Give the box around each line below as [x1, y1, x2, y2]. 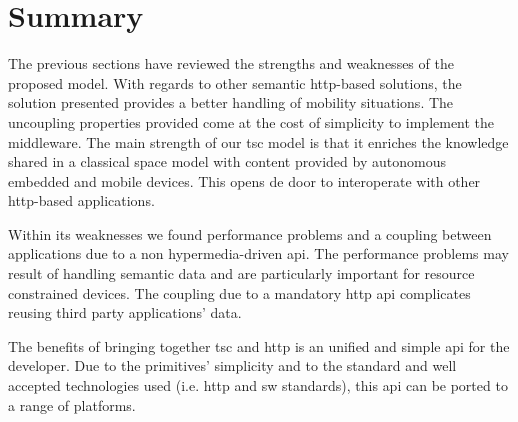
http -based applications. [8, 190, 155, 211]
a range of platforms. [8, 394, 136, 415]
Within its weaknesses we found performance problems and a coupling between [8, 223, 492, 244]
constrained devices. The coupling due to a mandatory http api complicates [8, 282, 471, 303]
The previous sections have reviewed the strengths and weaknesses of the [8, 53, 454, 74]
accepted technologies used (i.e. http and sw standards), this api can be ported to [8, 375, 508, 396]
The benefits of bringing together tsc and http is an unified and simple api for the [8, 335, 510, 356]
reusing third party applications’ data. [8, 302, 242, 323]
